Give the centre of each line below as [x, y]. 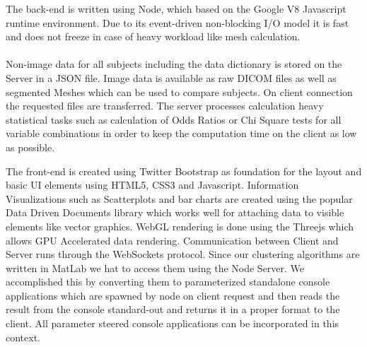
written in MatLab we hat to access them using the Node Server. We [155, 267]
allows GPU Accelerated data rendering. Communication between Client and [172, 240]
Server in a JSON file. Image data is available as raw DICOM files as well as [171, 77]
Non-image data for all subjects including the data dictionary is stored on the [174, 64]
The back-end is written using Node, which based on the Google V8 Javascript [176, 8]
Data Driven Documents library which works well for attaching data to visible [175, 212]
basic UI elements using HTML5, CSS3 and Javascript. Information [152, 185]
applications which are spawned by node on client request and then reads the [173, 295]
